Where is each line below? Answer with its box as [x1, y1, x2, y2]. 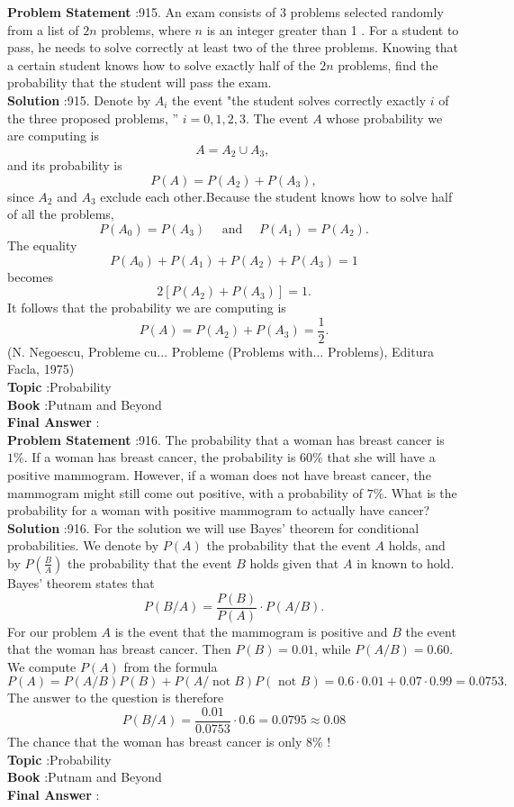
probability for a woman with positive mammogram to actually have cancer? [7, 501, 430, 520]
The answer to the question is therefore [7, 688, 224, 707]
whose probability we [326, 108, 443, 127]
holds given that [249, 553, 339, 572]
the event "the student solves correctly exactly [172, 90, 427, 109]
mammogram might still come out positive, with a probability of [7, 483, 363, 502]
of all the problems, [7, 204, 114, 223]
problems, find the [338, 55, 438, 74]
